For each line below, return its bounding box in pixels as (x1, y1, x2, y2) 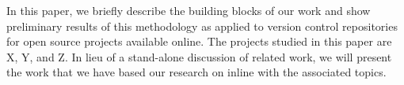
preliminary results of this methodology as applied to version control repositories (6, 17, 398, 34)
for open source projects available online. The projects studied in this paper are (6, 33, 392, 50)
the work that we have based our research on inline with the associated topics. (6, 64, 387, 80)
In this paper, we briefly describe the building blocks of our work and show (6, 2, 371, 18)
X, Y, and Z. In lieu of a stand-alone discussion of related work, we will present (6, 48, 392, 65)
